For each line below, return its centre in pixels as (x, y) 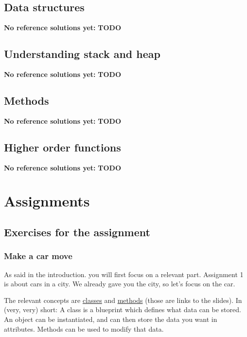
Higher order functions (62, 147)
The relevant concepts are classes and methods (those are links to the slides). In (123, 300)
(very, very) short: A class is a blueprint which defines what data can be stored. (123, 309)
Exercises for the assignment (77, 232)
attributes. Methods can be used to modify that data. (84, 328)
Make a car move (38, 256)
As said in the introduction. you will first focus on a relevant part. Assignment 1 (124, 274)
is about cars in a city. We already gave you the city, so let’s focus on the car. (120, 284)
